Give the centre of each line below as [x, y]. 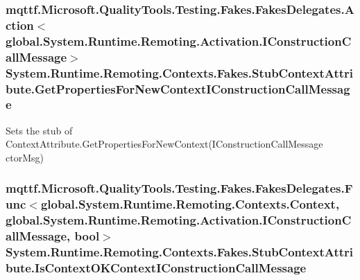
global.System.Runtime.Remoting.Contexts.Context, [190, 204]
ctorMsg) [25, 157]
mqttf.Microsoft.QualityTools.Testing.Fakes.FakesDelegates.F [179, 188]
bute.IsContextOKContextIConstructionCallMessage [156, 268]
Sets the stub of [39, 130]
